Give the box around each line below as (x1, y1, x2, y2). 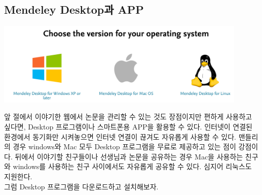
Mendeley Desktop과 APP (4, 2, 144, 17)
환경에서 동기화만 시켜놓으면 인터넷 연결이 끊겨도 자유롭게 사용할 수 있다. (4, 131, 237, 142)
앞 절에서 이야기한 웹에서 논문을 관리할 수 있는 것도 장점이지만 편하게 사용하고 (4, 111, 252, 122)
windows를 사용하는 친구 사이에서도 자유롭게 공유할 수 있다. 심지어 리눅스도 (13, 161, 252, 172)
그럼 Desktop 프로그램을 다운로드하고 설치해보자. (4, 181, 159, 191)
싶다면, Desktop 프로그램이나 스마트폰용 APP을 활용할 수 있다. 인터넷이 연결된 (4, 121, 252, 132)
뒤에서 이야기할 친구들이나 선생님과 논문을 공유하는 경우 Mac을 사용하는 (15, 151, 243, 161)
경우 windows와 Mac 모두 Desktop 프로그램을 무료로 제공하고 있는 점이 (13, 141, 236, 152)
